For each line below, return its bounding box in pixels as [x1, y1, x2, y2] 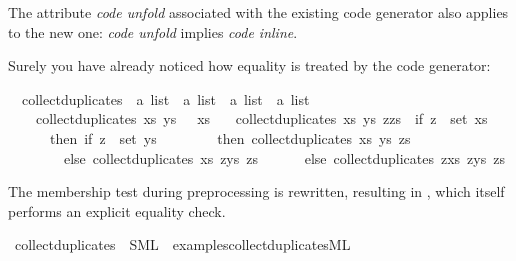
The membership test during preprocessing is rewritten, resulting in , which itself [8, 181, 505, 202]
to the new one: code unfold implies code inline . [8, 21, 298, 42]
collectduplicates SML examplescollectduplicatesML [14, 234, 351, 255]
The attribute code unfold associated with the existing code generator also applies [8, 2, 509, 22]
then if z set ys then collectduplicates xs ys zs [49, 127, 411, 148]
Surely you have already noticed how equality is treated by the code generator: [8, 55, 491, 76]
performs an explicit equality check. [8, 200, 226, 221]
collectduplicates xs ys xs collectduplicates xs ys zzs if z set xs [35, 108, 488, 129]
